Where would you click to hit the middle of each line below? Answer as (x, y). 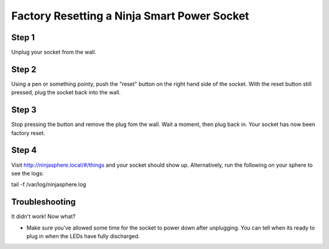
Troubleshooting (44, 202)
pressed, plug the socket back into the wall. (66, 93)
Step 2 (24, 69)
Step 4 (24, 150)
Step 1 (23, 37)
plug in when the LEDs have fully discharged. (83, 236)
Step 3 (24, 110)
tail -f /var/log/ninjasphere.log (49, 184)
